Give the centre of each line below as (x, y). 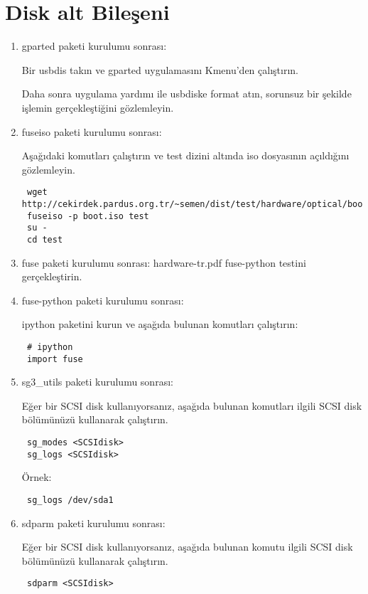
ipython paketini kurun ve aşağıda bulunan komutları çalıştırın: (160, 324)
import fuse (55, 359)
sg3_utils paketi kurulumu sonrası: (97, 382)
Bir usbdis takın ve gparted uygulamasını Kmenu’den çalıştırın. (160, 69)
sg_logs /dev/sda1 (70, 500)
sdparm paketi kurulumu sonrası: (93, 523)
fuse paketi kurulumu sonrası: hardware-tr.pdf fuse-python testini (164, 262)
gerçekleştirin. (52, 276)
